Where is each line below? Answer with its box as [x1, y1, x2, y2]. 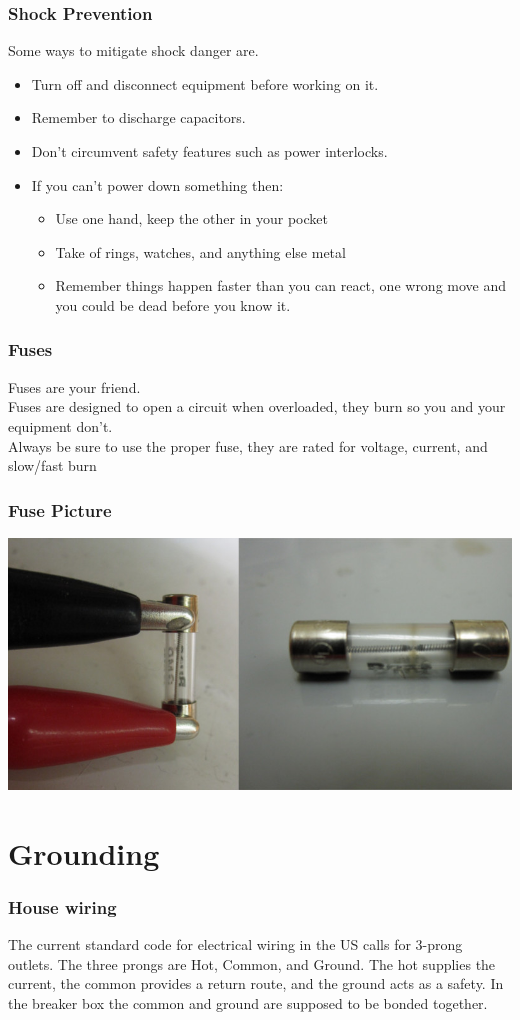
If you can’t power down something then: [31, 174, 284, 195]
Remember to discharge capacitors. [31, 107, 246, 128]
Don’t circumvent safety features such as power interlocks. [31, 141, 388, 161]
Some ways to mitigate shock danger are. [8, 40, 259, 61]
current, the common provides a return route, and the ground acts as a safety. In [8, 973, 504, 994]
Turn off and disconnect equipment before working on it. [31, 73, 379, 94]
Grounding [8, 832, 160, 873]
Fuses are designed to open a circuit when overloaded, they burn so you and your [8, 396, 506, 417]
